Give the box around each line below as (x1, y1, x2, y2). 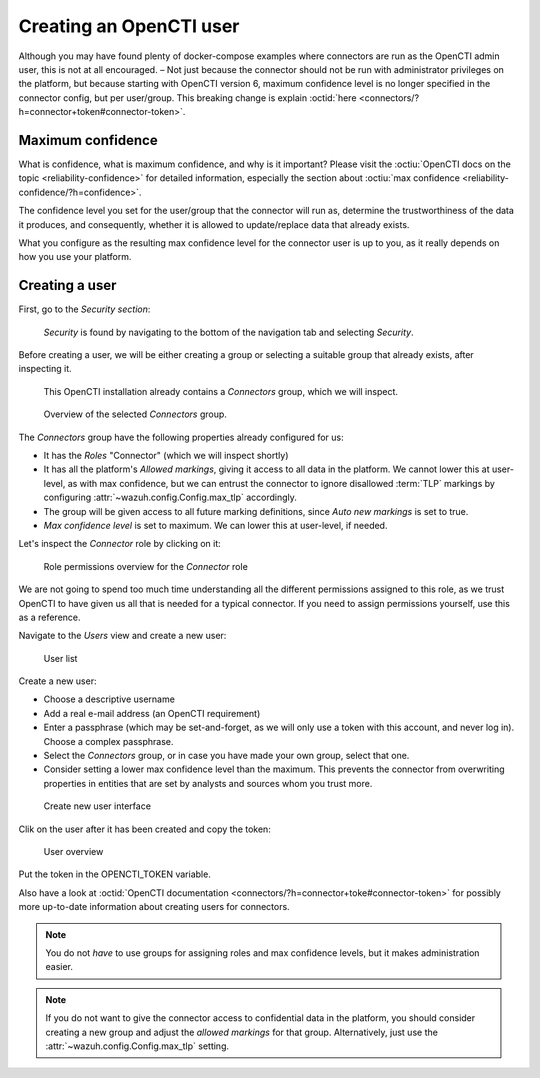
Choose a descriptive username (43, 693, 175, 705)
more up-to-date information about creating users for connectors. (18, 901, 290, 913)
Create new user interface (43, 800, 152, 812)
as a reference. (18, 611, 81, 623)
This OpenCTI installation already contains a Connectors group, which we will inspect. (43, 385, 399, 397)
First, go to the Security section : (18, 303, 151, 315)
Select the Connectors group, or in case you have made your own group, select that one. (43, 750, 410, 762)
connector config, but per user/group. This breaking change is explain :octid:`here (18, 91, 357, 104)
